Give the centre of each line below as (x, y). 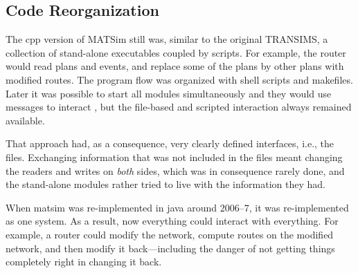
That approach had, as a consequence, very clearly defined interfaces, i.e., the (170, 143)
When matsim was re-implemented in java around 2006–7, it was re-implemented (177, 207)
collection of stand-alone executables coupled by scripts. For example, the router (176, 52)
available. (25, 120)
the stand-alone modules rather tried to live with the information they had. (165, 184)
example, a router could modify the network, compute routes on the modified (170, 234)
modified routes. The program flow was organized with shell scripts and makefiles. (179, 79)
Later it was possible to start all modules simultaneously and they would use (169, 93)
